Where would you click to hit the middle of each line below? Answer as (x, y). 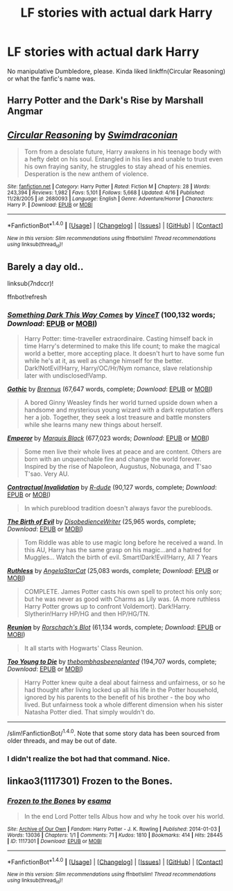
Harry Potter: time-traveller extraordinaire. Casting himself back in (119, 339)
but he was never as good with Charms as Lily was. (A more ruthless (122, 599)
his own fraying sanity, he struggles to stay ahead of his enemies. (118, 167)
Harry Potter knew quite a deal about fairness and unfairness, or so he (124, 682)
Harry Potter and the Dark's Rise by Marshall (105, 101)
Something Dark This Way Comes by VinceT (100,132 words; (112, 314)
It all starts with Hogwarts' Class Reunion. (84, 648)
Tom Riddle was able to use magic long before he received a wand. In (123, 543)
